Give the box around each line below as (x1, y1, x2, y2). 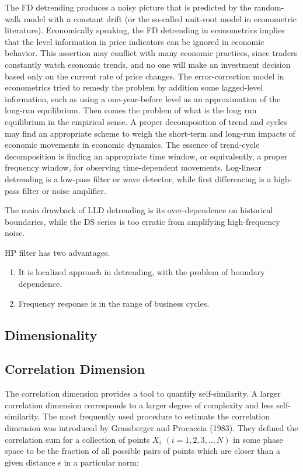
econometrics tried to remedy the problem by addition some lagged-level (5, 81, 263, 93)
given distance (5, 456, 55, 468)
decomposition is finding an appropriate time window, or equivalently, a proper (5, 150, 288, 162)
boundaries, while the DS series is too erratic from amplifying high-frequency (5, 215, 280, 227)
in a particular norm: (64, 456, 139, 468)
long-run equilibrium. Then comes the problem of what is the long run (5, 104, 257, 116)
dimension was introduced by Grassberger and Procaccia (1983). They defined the (5, 422, 298, 434)
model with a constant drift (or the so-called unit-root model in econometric (23, 12, 297, 25)
